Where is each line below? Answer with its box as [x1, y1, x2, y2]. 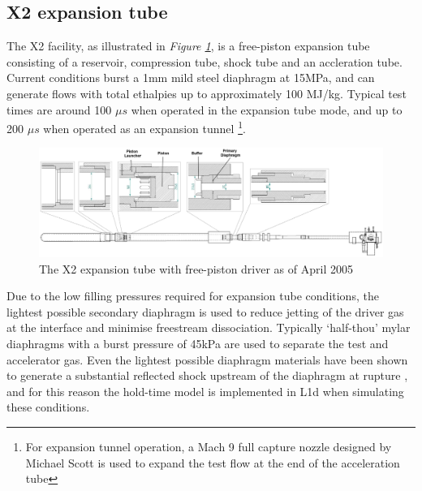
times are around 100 [6, 101, 112, 118]
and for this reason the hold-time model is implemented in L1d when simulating [6, 382, 404, 399]
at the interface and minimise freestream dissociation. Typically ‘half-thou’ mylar [6, 319, 411, 336]
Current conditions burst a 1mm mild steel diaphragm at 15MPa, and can [6, 69, 375, 86]
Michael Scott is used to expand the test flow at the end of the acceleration [25, 454, 400, 471]
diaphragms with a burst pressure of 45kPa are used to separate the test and [6, 334, 389, 351]
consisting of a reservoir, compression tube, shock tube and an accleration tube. [6, 53, 403, 70]
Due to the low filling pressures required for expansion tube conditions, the [6, 287, 379, 304]
